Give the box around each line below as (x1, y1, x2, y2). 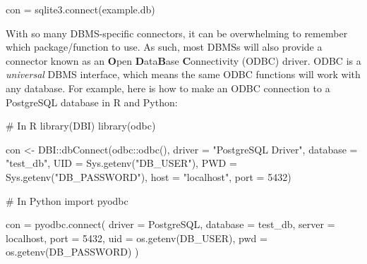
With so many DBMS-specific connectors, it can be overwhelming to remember (6, 25, 348, 40)
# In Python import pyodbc (6, 193, 128, 208)
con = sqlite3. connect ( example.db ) (6, 2, 155, 16)
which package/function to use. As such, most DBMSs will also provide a (6, 39, 323, 54)
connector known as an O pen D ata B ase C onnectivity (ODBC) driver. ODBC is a (6, 53, 361, 68)
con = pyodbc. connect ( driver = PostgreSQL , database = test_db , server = (6, 217, 335, 232)
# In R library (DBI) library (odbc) (6, 118, 156, 133)
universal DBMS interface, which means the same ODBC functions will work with (6, 67, 361, 82)
